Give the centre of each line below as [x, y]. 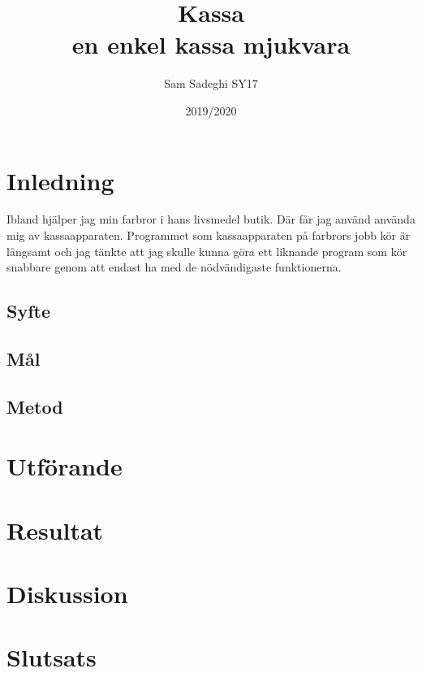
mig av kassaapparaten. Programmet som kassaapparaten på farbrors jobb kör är [209, 235]
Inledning [60, 180]
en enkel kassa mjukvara [211, 44]
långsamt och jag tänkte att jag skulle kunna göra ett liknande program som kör [207, 251]
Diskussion [67, 594]
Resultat [55, 530]
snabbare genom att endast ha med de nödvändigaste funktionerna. [174, 267]
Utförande [65, 466]
